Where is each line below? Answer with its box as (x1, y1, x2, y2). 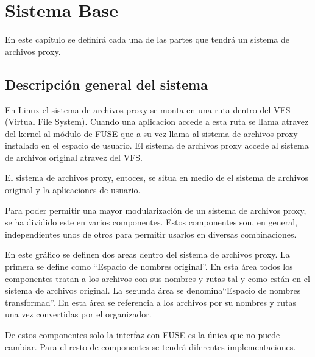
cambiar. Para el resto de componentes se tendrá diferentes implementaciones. (5, 340, 296, 353)
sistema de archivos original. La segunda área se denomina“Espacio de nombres (5, 284, 301, 297)
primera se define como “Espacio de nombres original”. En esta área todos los (5, 260, 293, 273)
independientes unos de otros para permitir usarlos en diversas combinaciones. (5, 227, 297, 240)
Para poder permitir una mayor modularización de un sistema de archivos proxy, (5, 203, 306, 216)
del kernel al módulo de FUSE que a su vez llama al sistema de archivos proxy (5, 127, 298, 140)
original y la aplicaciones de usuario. (5, 183, 141, 196)
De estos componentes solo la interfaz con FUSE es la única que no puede (5, 328, 280, 341)
